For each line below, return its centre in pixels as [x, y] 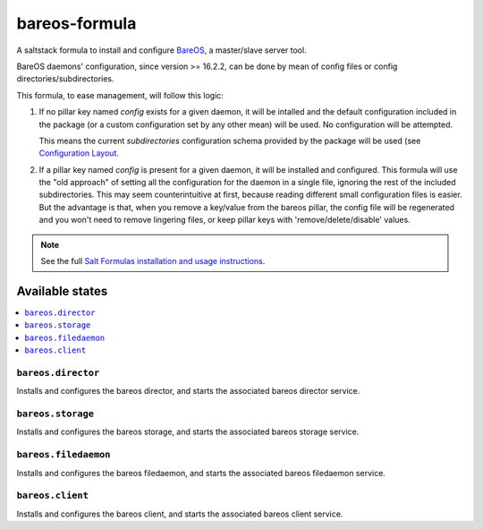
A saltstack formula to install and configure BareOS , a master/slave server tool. [162, 50]
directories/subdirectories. [66, 79]
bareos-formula [76, 23]
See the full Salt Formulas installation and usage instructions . [153, 261]
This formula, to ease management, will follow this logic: [120, 95]
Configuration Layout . [79, 153]
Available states [62, 291]
